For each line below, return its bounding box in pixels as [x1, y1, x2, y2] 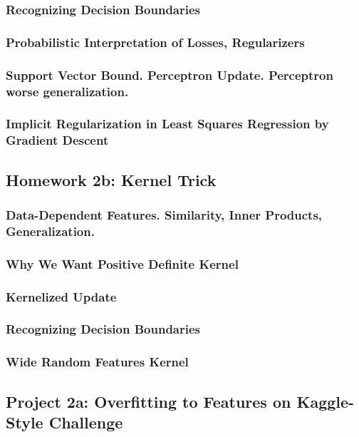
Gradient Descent [6, 131, 109, 149]
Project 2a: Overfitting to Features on [6, 390, 291, 412]
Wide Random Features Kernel [6, 353, 189, 371]
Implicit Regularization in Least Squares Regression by [6, 115, 329, 133]
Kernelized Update [6, 287, 117, 305]
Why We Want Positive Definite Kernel [6, 255, 239, 272]
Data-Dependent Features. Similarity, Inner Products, [6, 205, 323, 223]
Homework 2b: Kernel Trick [6, 168, 217, 190]
